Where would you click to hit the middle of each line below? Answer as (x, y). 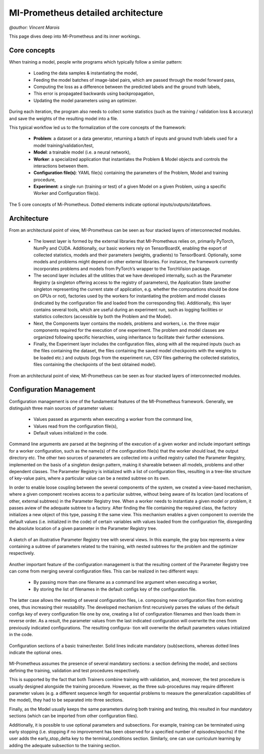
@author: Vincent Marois (34, 27)
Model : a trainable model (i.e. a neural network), (82, 152)
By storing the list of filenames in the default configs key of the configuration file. (115, 589)
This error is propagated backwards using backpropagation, (94, 93)
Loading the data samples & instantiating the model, (86, 73)
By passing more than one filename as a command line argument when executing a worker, (125, 582)
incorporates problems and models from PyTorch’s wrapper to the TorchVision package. (122, 269)
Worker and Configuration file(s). (67, 193)
